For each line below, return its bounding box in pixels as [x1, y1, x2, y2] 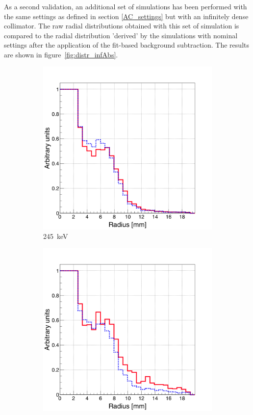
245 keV [43, 231, 68, 241]
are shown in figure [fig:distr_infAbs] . [4, 49, 118, 59]
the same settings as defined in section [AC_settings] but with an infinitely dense [4, 11, 249, 21]
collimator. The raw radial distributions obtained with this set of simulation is [4, 21, 239, 31]
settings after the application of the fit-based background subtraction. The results [4, 40, 249, 50]
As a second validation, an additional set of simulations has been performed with [4, 1, 247, 11]
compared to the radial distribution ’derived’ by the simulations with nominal [4, 30, 238, 40]
